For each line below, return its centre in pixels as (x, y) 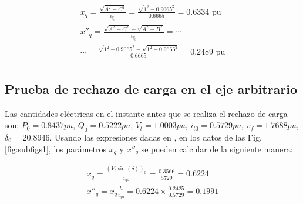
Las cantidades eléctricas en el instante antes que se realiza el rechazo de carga (146, 113)
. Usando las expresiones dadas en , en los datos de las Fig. (156, 137)
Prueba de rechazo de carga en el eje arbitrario (151, 88)
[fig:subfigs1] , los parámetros (56, 148)
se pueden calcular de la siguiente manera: (217, 148)
